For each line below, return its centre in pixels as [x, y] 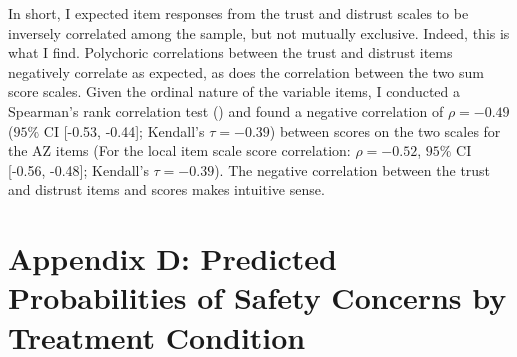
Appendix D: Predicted [172, 258]
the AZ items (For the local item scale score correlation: [179, 150]
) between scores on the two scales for [385, 130]
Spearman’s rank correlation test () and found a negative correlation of [226, 110]
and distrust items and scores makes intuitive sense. [166, 189]
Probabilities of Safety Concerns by [257, 297]
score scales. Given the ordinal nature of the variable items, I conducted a [234, 91]
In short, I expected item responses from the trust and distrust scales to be [238, 13]
